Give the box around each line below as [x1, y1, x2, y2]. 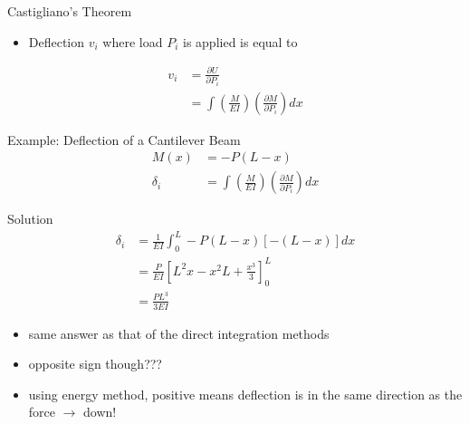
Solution [7, 209, 53, 228]
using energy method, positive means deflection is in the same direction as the [28, 384, 463, 403]
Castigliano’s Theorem [7, 2, 132, 20]
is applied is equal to [183, 32, 298, 51]
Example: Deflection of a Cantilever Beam [7, 130, 241, 149]
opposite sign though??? [28, 354, 162, 373]
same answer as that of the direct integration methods [28, 323, 330, 342]
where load [102, 32, 163, 51]
